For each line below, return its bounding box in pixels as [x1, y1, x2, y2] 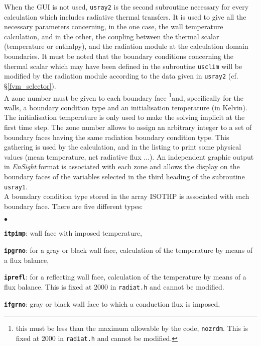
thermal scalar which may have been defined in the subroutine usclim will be [4, 60, 242, 71]
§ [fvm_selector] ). [4, 80, 56, 91]
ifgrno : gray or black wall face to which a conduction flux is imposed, [4, 298, 220, 309]
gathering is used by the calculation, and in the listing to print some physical [4, 142, 241, 152]
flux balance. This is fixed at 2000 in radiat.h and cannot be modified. [4, 281, 224, 292]
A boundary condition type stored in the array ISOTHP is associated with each [4, 191, 249, 201]
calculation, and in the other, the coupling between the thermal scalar [4, 31, 219, 41]
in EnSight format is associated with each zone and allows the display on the [4, 161, 240, 172]
